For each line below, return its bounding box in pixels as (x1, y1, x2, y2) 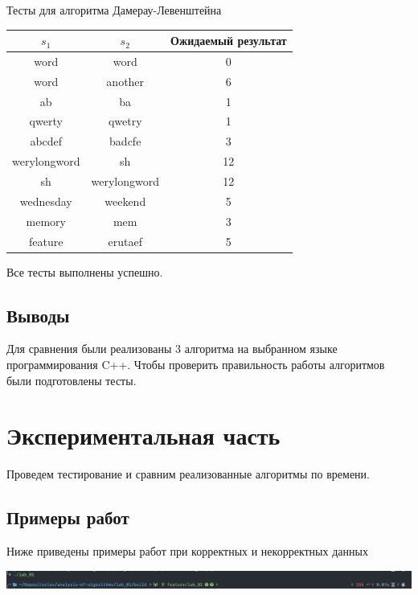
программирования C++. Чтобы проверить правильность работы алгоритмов (6, 356, 385, 373)
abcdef (30, 133, 63, 150)
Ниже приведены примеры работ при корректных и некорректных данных (6, 543, 368, 560)
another (106, 72, 145, 89)
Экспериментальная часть (6, 419, 281, 452)
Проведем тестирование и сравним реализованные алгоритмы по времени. (6, 466, 370, 482)
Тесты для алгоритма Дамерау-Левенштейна (6, 2, 222, 18)
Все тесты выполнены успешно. (6, 263, 163, 280)
